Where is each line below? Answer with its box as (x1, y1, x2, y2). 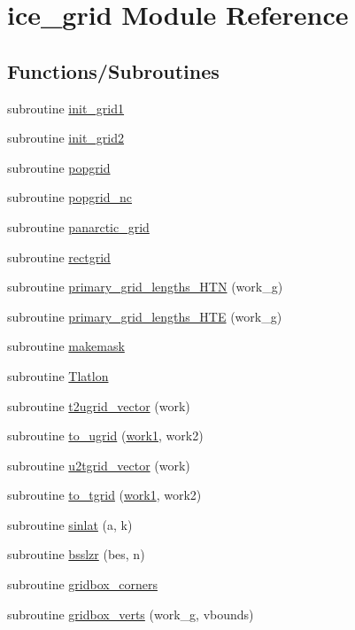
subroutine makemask (7, 337, 125, 355)
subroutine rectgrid (7, 247, 111, 266)
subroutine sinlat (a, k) (7, 515, 133, 533)
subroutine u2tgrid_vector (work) (7, 455, 190, 474)
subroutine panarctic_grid (7, 217, 150, 236)
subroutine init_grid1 (7, 98, 125, 117)
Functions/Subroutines (7, 57, 220, 84)
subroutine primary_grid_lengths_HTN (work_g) (7, 277, 283, 296)
